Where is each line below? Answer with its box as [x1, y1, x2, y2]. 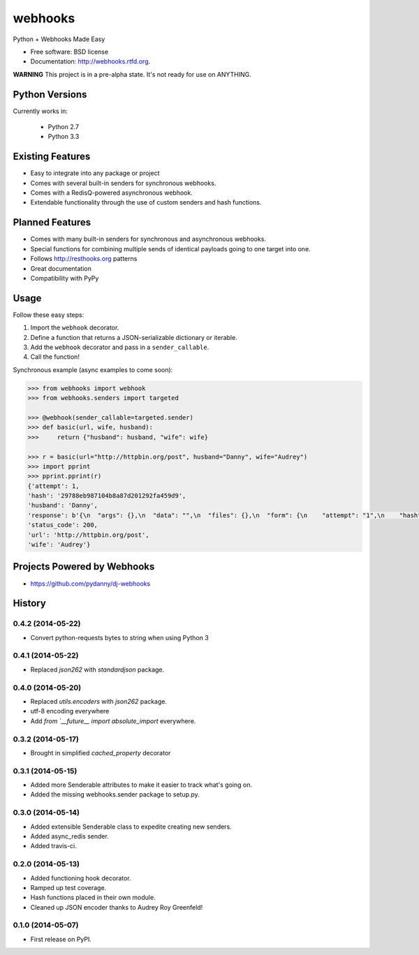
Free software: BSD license [30, 47, 108, 56]
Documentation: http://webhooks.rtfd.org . [30, 57, 151, 66]
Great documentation [30, 264, 92, 272]
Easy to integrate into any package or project [30, 169, 160, 177]
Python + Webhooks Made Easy [13, 35, 105, 43]
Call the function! [30, 353, 80, 361]
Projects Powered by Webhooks [13, 561, 155, 572]
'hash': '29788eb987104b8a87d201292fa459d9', [27, 492, 186, 500]
